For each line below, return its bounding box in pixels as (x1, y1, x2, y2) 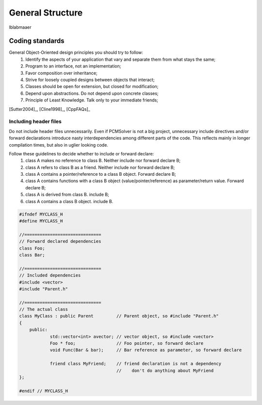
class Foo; (19, 245, 45, 251)
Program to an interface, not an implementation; (25, 63, 121, 69)
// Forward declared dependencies (19, 238, 101, 244)
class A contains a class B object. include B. (25, 198, 114, 204)
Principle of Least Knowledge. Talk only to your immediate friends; (25, 97, 159, 103)
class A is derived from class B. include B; (25, 192, 109, 198)
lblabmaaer (9, 24, 32, 30)
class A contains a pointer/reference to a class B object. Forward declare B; (25, 171, 176, 177)
